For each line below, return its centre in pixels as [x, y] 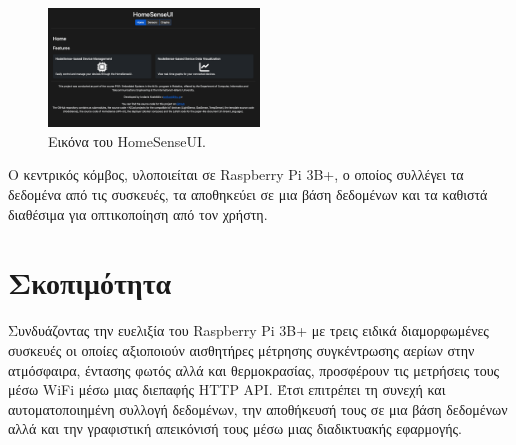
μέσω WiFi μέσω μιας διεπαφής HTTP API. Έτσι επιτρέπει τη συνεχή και [227, 389]
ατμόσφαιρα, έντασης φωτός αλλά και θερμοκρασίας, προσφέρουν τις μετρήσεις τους [254, 369]
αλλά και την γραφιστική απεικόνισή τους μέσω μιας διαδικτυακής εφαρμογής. [235, 428]
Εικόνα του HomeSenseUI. [127, 140]
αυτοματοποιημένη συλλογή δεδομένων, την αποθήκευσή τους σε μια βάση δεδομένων [258, 408]
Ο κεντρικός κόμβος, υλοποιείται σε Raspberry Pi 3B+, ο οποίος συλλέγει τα [236, 174]
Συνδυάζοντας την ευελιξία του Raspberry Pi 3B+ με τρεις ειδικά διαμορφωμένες [248, 330]
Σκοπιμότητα [90, 282]
